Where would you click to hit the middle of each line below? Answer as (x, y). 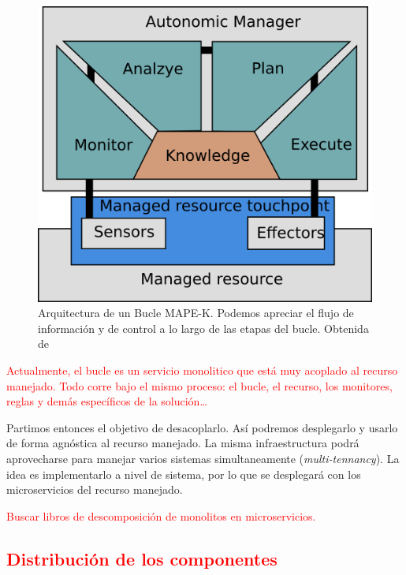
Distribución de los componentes (142, 558)
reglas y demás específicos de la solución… (107, 401)
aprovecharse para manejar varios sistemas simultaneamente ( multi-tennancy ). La (203, 458)
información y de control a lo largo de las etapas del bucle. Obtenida (203, 328)
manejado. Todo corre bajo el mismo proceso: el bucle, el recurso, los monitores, (199, 385)
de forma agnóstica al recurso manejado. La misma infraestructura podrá (183, 443)
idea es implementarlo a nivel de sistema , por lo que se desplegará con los (184, 474)
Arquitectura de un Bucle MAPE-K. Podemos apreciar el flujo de (196, 313)
